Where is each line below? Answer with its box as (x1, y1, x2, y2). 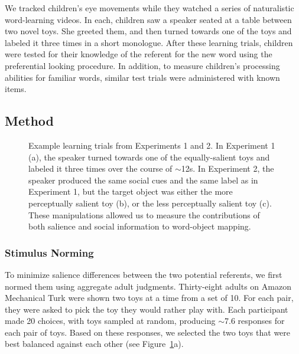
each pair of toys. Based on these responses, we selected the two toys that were (5, 326, 291, 338)
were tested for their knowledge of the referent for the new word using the (5, 48, 272, 60)
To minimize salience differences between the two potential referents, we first (5, 268, 282, 280)
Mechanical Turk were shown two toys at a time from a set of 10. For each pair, (5, 291, 294, 304)
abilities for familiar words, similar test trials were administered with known (5, 71, 280, 83)
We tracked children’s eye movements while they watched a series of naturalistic (5, 2, 294, 14)
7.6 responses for (225, 314, 285, 327)
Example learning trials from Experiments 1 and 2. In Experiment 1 (28, 139, 275, 151)
